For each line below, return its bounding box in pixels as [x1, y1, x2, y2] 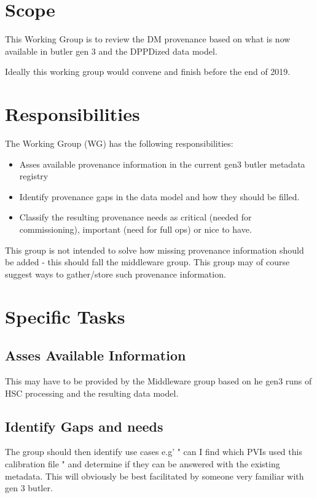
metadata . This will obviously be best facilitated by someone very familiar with [5, 469, 304, 482]
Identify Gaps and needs [5, 416, 163, 435]
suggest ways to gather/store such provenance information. [5, 267, 226, 280]
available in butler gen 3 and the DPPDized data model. [5, 44, 217, 57]
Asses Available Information [5, 346, 186, 365]
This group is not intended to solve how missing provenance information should [5, 243, 304, 256]
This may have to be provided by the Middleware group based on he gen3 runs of [5, 374, 312, 387]
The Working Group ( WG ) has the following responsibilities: [5, 137, 233, 150]
